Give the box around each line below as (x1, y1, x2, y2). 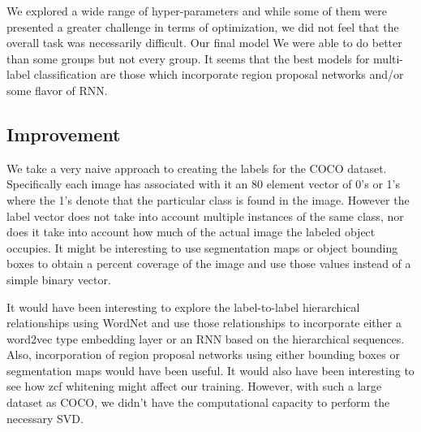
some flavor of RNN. (6, 81, 108, 98)
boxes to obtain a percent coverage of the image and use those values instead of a (6, 255, 411, 272)
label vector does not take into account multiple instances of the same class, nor (6, 207, 404, 224)
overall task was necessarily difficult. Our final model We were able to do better (6, 34, 402, 51)
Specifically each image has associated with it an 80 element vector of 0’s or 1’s (6, 175, 400, 192)
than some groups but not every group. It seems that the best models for (6, 50, 370, 67)
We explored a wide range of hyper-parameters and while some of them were (6, 2, 387, 19)
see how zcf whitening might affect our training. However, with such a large (6, 378, 382, 395)
